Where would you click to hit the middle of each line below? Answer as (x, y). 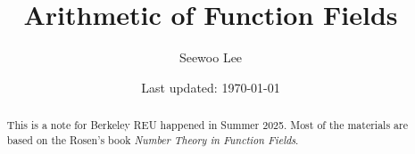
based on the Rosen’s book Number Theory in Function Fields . (153, 139)
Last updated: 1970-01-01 (211, 87)
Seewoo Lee (211, 57)
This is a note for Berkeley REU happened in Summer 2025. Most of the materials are (207, 125)
